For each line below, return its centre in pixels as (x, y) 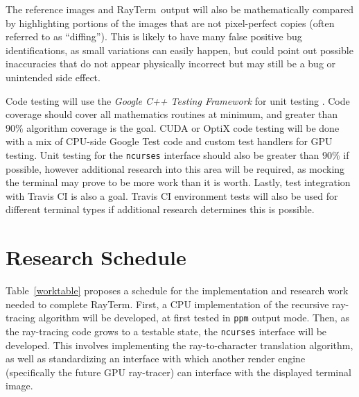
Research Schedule (96, 257)
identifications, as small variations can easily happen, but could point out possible (179, 50)
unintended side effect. (53, 77)
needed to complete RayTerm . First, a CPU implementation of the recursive (167, 304)
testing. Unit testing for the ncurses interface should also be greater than (163, 154)
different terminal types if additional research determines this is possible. (160, 209)
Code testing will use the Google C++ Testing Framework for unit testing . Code (178, 100)
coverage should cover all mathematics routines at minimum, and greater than (172, 114)
